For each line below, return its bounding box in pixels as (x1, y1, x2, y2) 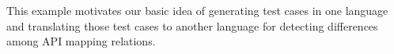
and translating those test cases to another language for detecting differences (6, 17, 378, 34)
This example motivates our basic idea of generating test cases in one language (6, 2, 388, 18)
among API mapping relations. (6, 33, 156, 49)
